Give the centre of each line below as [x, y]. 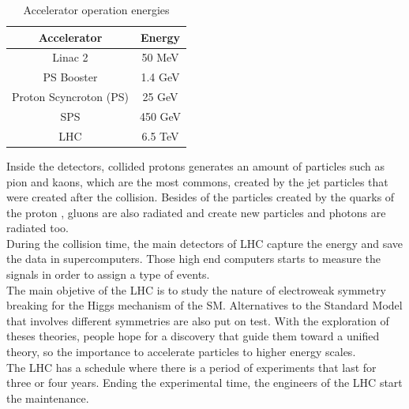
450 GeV [160, 116]
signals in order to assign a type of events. [108, 274]
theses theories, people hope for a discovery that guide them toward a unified [193, 336]
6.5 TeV [160, 135]
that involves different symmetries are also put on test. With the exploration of [198, 320]
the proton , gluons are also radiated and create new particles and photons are [196, 212]
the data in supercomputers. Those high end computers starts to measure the [193, 259]
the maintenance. [48, 398]
